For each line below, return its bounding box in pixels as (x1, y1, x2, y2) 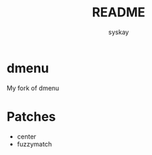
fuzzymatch (16, 139, 53, 148)
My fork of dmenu (6, 83, 60, 92)
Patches (6, 108, 56, 124)
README (92, 4, 146, 21)
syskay (108, 28, 129, 36)
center (16, 132, 37, 141)
